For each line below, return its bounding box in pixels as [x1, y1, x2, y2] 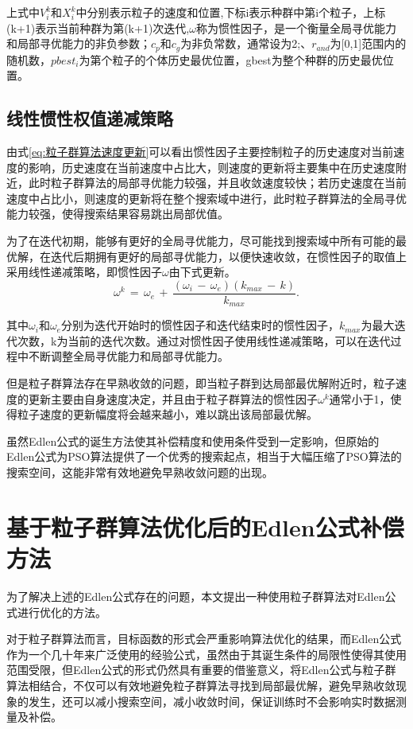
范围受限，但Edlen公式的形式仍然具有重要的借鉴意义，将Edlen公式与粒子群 [6, 661, 396, 678]
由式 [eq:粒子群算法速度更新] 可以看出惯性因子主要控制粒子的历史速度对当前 [6, 143, 394, 160]
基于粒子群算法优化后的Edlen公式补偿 [6, 510, 404, 543]
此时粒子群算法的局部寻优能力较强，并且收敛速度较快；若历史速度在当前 [28, 174, 407, 191]
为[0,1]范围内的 [330, 35, 407, 52]
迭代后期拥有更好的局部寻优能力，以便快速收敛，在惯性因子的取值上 [50, 248, 407, 264]
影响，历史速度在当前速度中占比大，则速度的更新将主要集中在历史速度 [28, 158, 396, 175]
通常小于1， [329, 390, 391, 407]
